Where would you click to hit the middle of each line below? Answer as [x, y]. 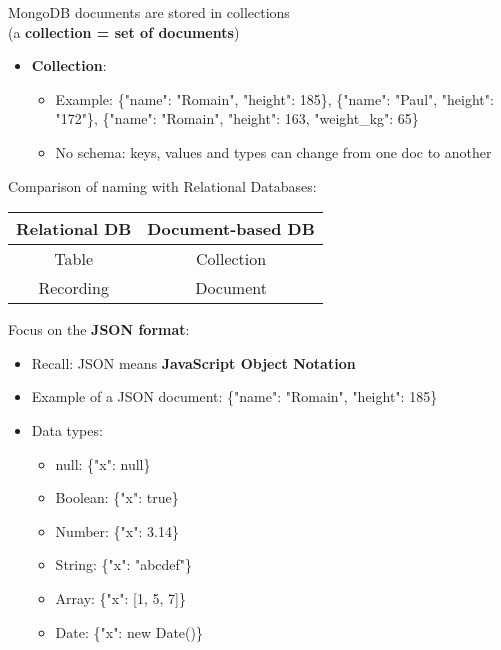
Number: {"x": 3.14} [117, 530]
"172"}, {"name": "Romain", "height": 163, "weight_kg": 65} [237, 118]
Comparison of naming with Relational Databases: [162, 185]
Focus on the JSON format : [99, 329]
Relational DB [74, 229]
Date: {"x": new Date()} [129, 631]
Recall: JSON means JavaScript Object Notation [193, 362]
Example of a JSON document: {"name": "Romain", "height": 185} [234, 396]
